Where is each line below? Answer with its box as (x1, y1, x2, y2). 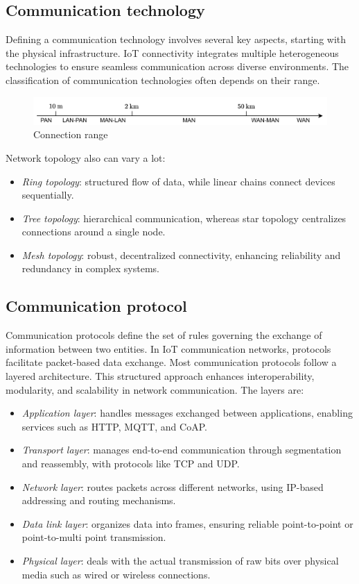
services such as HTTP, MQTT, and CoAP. (21, 419, 207, 433)
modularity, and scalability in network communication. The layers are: (6, 382, 304, 397)
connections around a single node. (21, 224, 166, 239)
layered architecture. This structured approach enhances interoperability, (6, 369, 315, 383)
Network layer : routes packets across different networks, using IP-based (21, 479, 324, 494)
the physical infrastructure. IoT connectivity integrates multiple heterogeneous (6, 45, 339, 60)
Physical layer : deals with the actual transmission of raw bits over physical (21, 553, 339, 567)
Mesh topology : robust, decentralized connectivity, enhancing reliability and (21, 247, 341, 262)
